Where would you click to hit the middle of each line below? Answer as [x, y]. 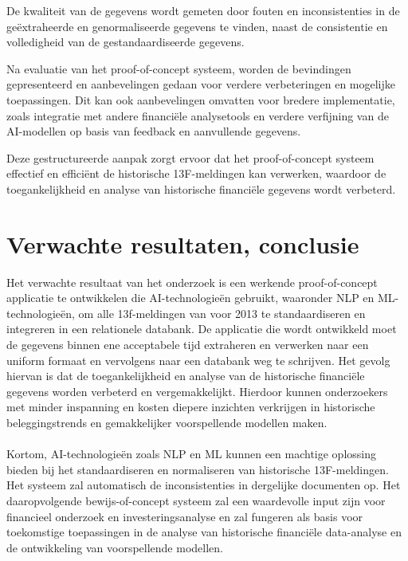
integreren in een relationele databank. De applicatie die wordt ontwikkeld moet [202, 329]
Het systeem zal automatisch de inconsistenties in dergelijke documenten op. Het [204, 485]
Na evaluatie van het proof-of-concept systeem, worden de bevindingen [179, 68]
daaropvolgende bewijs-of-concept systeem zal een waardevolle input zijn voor [196, 500]
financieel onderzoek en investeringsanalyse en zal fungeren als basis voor [185, 516]
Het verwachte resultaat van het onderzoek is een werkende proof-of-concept [192, 282]
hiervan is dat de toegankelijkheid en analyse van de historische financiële [186, 376]
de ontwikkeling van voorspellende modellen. [115, 547]
